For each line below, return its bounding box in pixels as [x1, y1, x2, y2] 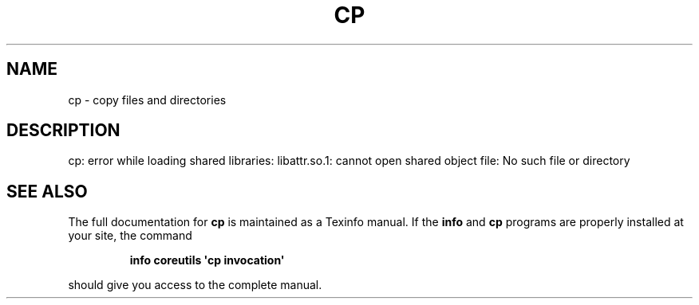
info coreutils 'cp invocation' [129, 253, 285, 268]
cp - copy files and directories [68, 92, 227, 107]
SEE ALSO [6, 181, 88, 201]
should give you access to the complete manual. [68, 278, 322, 292]
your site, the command [68, 229, 192, 243]
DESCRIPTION [6, 120, 120, 141]
